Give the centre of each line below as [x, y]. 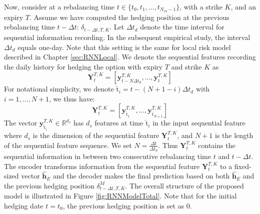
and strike [186, 66]
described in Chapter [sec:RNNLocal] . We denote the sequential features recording [130, 57]
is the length [234, 135]
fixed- [243, 166]
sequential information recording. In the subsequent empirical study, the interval [127, 37]
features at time [119, 123]
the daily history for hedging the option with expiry [83, 66]
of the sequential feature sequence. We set [68, 145]
